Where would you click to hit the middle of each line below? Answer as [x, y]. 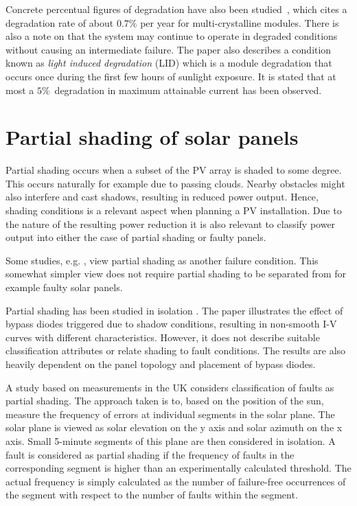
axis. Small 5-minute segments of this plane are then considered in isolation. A [171, 440]
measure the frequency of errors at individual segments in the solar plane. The [170, 414]
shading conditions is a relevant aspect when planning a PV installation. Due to [174, 210]
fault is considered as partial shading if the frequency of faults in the [150, 454]
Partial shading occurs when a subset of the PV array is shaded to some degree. [174, 170]
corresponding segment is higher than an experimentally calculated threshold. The [178, 468]
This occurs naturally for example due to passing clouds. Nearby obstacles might [175, 183]
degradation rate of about [60, 22]
